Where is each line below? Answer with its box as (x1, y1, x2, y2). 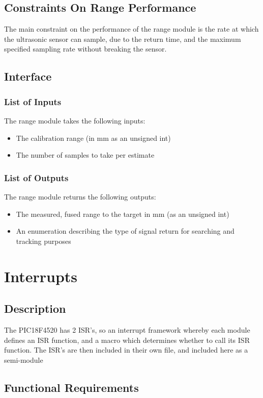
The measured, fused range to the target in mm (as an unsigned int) (16, 208, 229, 219)
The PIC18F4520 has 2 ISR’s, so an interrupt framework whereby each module (4, 324, 250, 335)
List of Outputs (4, 171, 69, 184)
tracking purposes (16, 235, 71, 246)
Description (4, 301, 66, 316)
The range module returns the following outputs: (4, 191, 156, 202)
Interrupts (4, 265, 78, 286)
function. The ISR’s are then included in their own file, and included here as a (4, 344, 248, 355)
